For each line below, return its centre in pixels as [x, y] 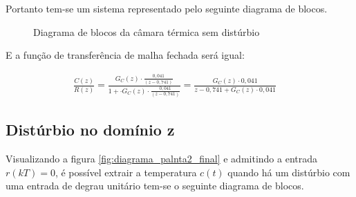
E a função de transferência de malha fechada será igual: [125, 55]
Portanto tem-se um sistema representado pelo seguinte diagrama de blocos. [167, 8]
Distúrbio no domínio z [90, 130]
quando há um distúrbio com [289, 172]
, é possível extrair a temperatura [126, 172]
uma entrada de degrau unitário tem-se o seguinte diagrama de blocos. [155, 186]
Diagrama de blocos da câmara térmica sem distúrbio [147, 31]
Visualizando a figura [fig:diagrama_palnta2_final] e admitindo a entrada [162, 158]
